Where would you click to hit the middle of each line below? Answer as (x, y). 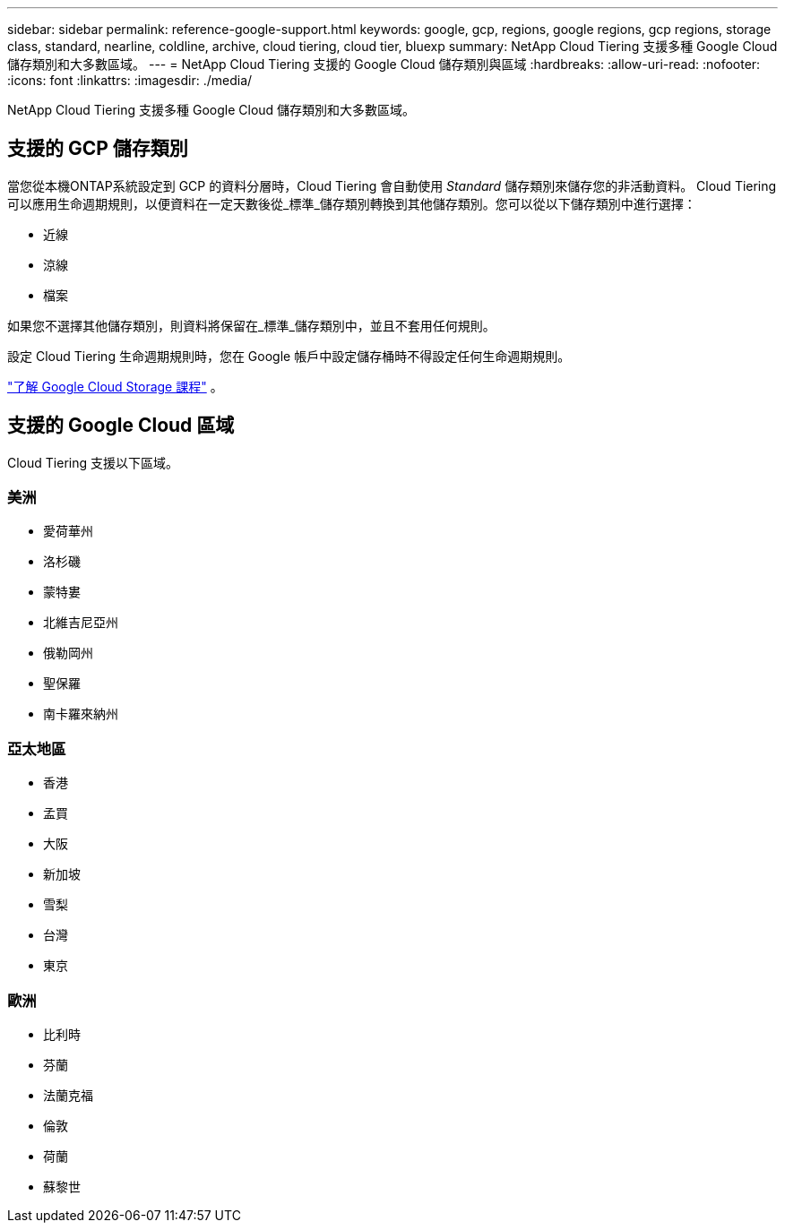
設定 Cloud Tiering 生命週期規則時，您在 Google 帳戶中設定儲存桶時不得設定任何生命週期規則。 (289, 356)
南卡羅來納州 (81, 714)
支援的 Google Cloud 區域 (121, 426)
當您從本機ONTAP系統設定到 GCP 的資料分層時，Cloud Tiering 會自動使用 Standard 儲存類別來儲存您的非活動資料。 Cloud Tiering (392, 185)
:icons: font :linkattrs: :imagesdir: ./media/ (130, 80)
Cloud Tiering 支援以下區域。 (93, 462)
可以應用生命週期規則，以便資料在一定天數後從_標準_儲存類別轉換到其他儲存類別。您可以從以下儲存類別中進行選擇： (352, 203)
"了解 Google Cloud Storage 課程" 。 (115, 386)
